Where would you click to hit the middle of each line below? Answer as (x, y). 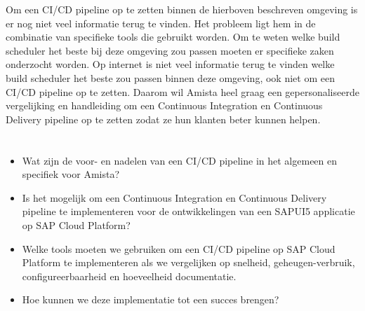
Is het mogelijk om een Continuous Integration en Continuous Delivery (174, 197)
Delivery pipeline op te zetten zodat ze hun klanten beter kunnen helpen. (163, 119)
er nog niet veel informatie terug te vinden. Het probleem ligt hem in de (161, 23)
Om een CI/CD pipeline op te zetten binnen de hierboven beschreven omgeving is (182, 9)
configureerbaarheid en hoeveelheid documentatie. (129, 276)
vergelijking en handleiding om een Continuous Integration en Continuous (164, 105)
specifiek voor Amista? (71, 174)
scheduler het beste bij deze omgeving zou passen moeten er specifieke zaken (170, 50)
